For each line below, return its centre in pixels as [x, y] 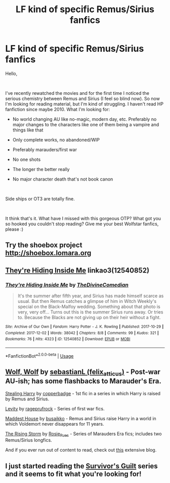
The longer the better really [41, 169]
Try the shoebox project [44, 245]
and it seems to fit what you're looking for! [73, 474]
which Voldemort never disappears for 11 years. [55, 424]
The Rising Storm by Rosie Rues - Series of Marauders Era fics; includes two [83, 434]
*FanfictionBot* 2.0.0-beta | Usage [39, 355]
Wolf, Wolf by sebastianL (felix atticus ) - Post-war [83, 373]
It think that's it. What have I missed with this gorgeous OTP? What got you [83, 218]
